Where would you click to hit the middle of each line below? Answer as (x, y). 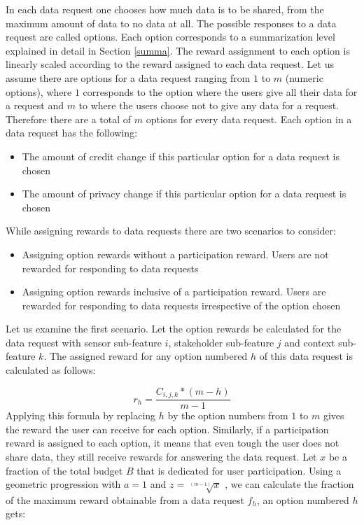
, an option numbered (303, 499)
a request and (35, 105)
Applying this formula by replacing (81, 415)
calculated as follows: (51, 370)
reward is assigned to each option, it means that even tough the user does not (173, 443)
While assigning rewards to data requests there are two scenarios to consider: (171, 231)
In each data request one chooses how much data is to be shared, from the (165, 9)
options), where (39, 91)
